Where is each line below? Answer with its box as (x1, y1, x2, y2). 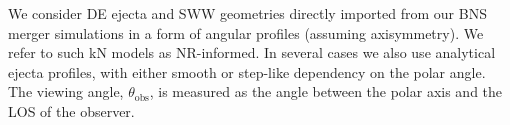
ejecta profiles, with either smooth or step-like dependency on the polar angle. (8, 61, 486, 82)
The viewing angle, (8, 81, 124, 102)
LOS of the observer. (8, 100, 135, 121)
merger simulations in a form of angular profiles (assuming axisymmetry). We (8, 22, 484, 43)
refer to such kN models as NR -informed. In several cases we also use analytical (8, 42, 496, 63)
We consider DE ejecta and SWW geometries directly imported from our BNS (8, 3, 487, 23)
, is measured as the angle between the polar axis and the (149, 81, 503, 102)
